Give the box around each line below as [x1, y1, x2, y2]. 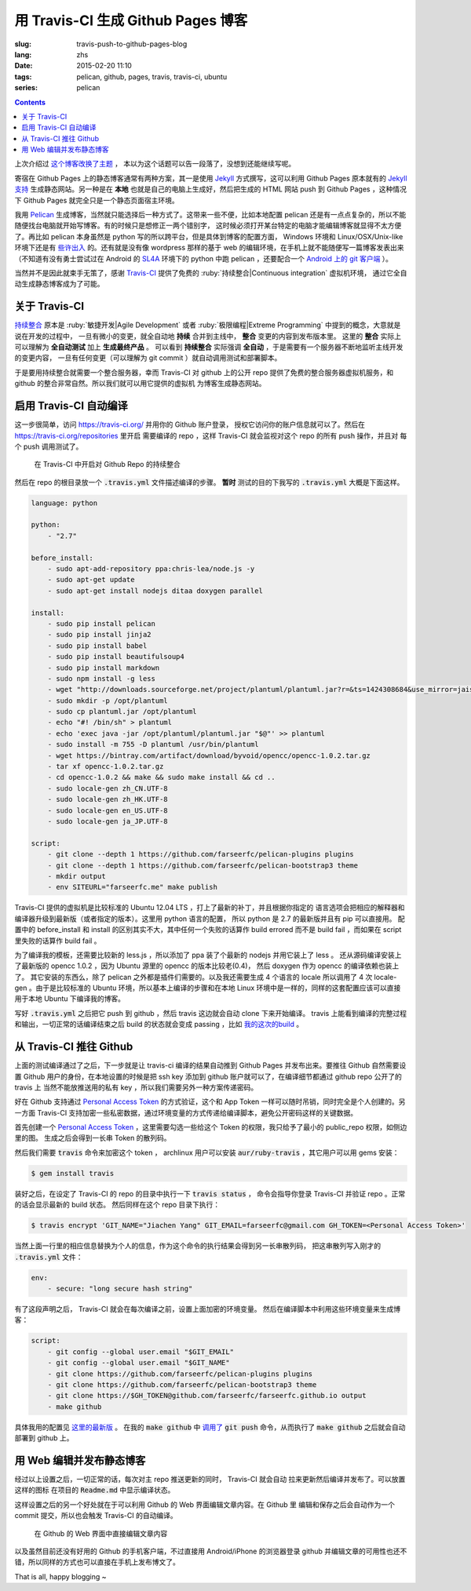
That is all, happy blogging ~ [14, 1571, 107, 1581]
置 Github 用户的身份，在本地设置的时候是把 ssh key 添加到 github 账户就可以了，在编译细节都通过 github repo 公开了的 [14, 1072, 402, 1081]
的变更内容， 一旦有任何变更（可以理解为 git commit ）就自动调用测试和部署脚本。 [14, 353, 282, 362]
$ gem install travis [31, 1169, 115, 1178]
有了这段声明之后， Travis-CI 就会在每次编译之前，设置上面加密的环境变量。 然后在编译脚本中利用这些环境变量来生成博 [14, 1304, 401, 1313]
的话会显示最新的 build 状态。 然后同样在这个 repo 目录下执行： [14, 1200, 221, 1210]
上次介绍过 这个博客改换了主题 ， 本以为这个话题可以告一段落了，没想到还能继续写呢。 [14, 159, 296, 169]
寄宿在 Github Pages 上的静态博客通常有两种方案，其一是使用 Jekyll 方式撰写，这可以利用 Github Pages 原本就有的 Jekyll [14, 173, 407, 183]
